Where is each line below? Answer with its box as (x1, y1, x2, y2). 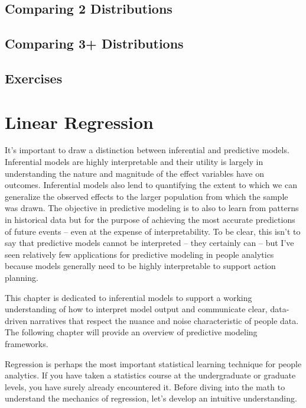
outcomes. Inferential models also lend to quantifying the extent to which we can (5, 179, 297, 191)
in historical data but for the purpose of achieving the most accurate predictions (5, 213, 295, 226)
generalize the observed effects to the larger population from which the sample (5, 190, 288, 202)
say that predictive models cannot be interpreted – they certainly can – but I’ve (5, 237, 294, 249)
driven (5, 314, 28, 326)
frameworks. (5, 337, 48, 349)
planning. (5, 271, 38, 283)
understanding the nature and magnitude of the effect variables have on (5, 167, 264, 179)
